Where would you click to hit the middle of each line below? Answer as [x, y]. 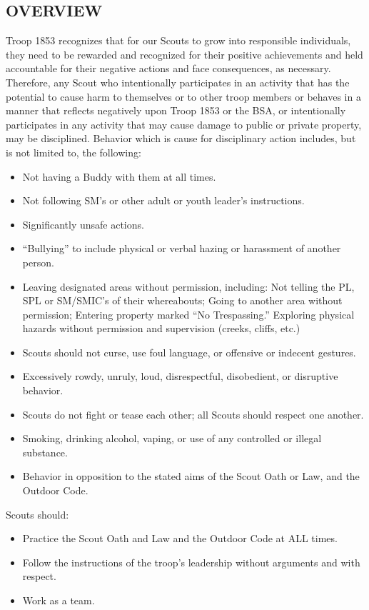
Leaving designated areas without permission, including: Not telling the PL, [188, 286]
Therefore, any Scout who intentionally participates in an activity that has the [178, 82]
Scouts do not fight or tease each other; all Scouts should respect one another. [193, 414]
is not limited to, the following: [74, 152]
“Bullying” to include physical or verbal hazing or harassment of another [182, 248]
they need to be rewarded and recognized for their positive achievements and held [184, 54]
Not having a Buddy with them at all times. [119, 176]
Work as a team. [59, 600]
